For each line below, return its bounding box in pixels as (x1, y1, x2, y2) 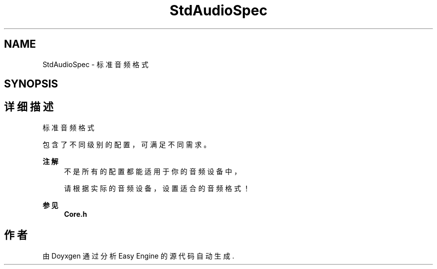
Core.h (64, 209, 87, 218)
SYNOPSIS (4, 78, 58, 90)
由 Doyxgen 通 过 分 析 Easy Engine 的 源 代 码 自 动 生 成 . (42, 251, 234, 260)
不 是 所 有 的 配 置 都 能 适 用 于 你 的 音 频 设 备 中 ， (64, 167, 241, 176)
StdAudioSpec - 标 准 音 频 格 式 (42, 60, 149, 69)
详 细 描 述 (4, 100, 53, 113)
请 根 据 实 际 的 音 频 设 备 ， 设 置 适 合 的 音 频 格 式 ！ (64, 183, 250, 192)
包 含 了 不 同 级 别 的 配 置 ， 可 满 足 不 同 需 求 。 (42, 140, 211, 149)
